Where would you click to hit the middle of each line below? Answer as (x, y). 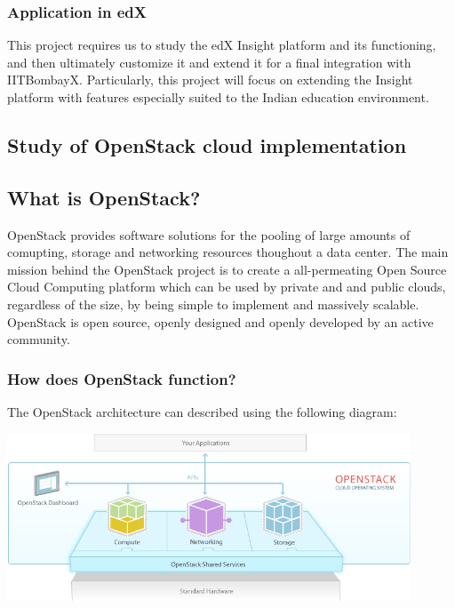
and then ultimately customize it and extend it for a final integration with (209, 62)
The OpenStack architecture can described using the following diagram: (202, 411)
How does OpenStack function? (122, 378)
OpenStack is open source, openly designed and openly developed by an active (220, 321)
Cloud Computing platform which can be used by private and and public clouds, (227, 287)
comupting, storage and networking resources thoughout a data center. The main (228, 252)
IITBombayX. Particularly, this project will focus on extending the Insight (210, 80)
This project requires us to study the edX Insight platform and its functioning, (222, 45)
